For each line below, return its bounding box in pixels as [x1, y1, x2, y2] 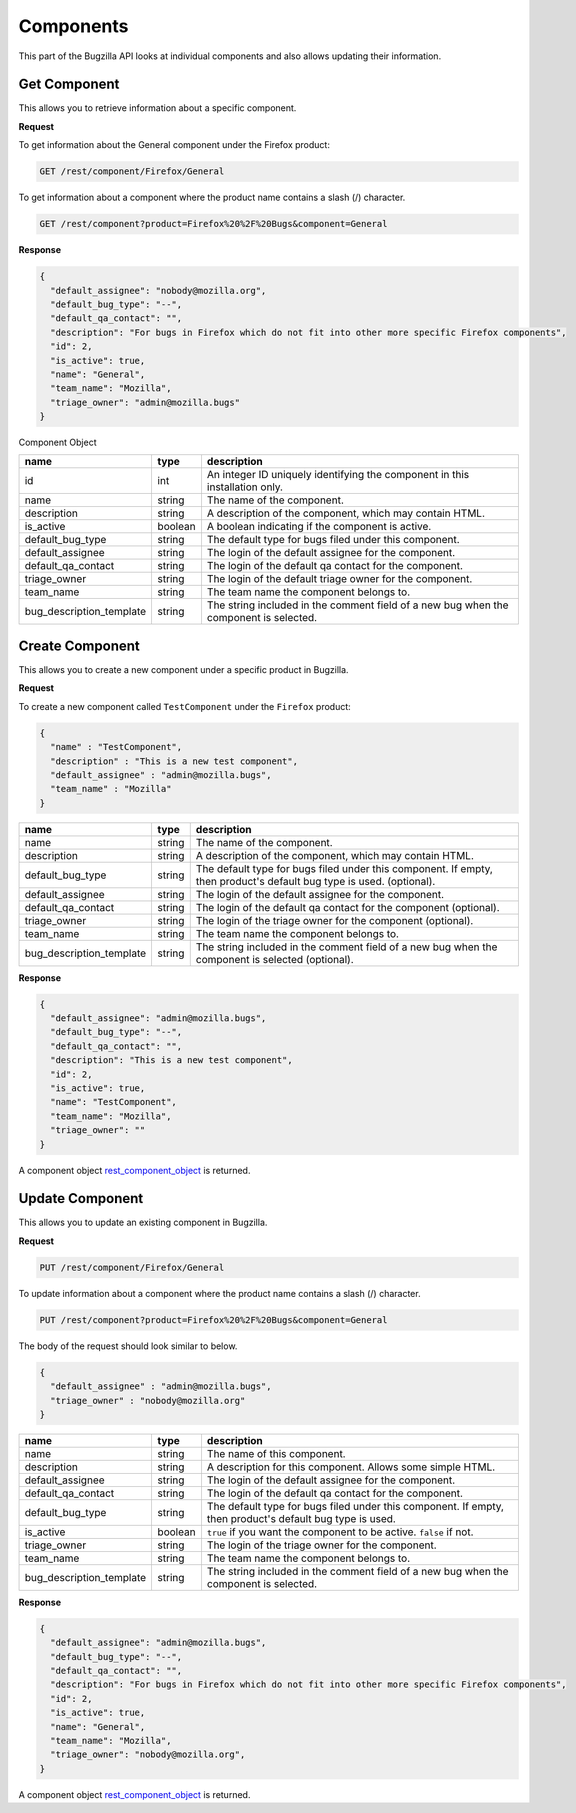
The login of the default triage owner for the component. [206, 572, 473, 586]
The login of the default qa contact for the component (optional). [195, 900, 500, 914]
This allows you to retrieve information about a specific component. [18, 102, 297, 114]
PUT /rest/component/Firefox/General [39, 1261, 225, 1273]
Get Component [18, 76, 120, 93]
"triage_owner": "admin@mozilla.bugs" [50, 396, 240, 408]
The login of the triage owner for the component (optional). [195, 913, 474, 927]
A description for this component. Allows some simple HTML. [206, 1460, 496, 1474]
